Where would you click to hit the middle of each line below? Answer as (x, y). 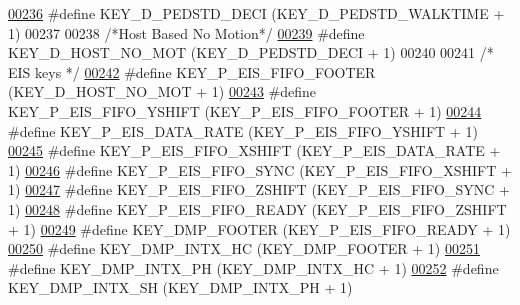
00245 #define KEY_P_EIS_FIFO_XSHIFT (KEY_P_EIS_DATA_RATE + (254, 150)
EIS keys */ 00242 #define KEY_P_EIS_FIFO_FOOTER (192, 71)
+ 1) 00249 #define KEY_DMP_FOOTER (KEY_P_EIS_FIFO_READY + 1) (259, 228)
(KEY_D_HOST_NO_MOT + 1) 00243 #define (162, 91)
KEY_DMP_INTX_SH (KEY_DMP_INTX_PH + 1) (180, 287)
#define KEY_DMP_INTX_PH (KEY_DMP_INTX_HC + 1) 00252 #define (253, 267)
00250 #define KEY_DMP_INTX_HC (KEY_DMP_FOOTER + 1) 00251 (244, 248)
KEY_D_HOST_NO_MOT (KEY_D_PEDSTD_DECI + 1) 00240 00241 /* (251, 52)
